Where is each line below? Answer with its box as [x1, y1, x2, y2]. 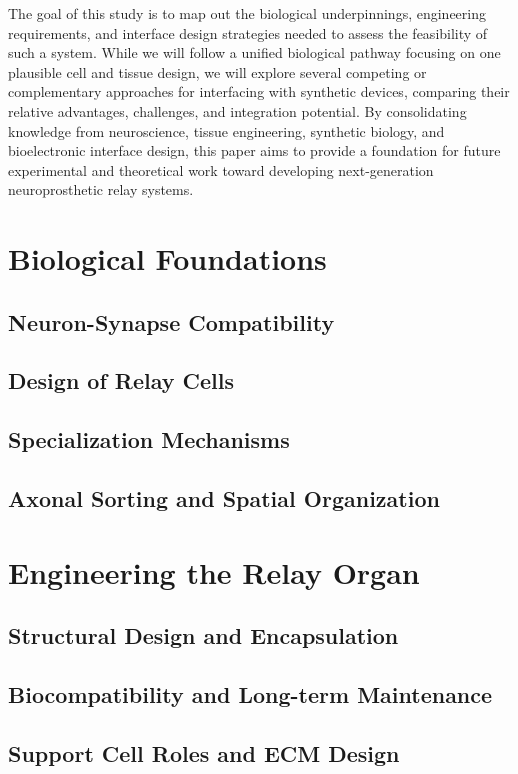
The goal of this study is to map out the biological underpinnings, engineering [8, 3, 486, 23]
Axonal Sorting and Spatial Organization [8, 483, 440, 514]
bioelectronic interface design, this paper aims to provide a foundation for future [8, 140, 501, 161]
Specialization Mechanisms [8, 424, 290, 455]
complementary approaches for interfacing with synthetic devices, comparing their [8, 81, 510, 102]
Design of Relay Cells [8, 365, 235, 396]
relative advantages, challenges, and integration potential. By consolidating [8, 100, 467, 121]
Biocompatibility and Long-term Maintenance [8, 678, 493, 709]
